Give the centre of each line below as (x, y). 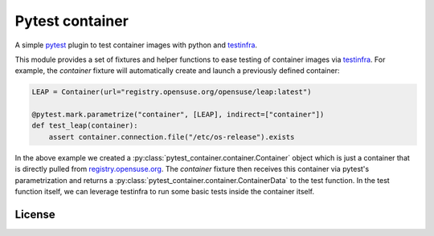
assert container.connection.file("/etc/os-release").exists (172, 137)
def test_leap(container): (85, 126)
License (35, 214)
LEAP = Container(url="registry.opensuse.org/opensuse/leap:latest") (172, 92)
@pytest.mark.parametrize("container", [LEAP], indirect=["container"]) (178, 115)
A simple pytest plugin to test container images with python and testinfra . (136, 45)
